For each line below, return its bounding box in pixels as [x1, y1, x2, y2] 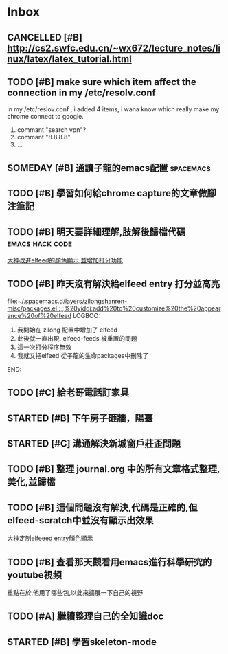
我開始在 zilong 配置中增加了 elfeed [16, 326, 118, 334]
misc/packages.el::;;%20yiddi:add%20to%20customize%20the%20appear [7, 304, 221, 313]
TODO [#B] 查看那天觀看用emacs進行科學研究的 [7, 556, 212, 567]
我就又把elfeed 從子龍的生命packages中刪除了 [16, 351, 149, 359]
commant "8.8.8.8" [16, 133, 71, 142]
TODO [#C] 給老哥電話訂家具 [7, 387, 129, 398]
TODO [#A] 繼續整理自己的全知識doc [7, 611, 164, 622]
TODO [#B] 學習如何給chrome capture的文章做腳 [7, 188, 216, 199]
